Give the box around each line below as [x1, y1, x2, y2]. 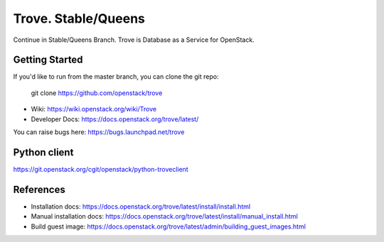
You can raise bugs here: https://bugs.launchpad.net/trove [13, 128, 185, 136]
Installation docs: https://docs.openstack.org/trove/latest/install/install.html [31, 202, 251, 211]
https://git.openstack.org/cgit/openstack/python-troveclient [13, 165, 188, 173]
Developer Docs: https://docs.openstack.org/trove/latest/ [31, 114, 199, 123]
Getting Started [13, 54, 83, 66]
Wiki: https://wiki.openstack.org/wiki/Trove [31, 105, 156, 114]
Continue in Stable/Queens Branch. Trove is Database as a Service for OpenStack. [13, 35, 255, 44]
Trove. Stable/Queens [13, 11, 145, 26]
